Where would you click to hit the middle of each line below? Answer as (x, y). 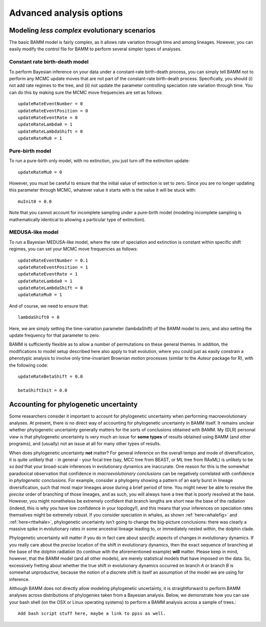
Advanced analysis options (66, 13)
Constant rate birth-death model (49, 62)
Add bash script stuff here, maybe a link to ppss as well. (92, 614)
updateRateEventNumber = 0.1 (53, 260)
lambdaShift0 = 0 (39, 317)
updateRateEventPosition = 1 (53, 267)
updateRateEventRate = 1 (48, 274)
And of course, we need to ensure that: (49, 306)
